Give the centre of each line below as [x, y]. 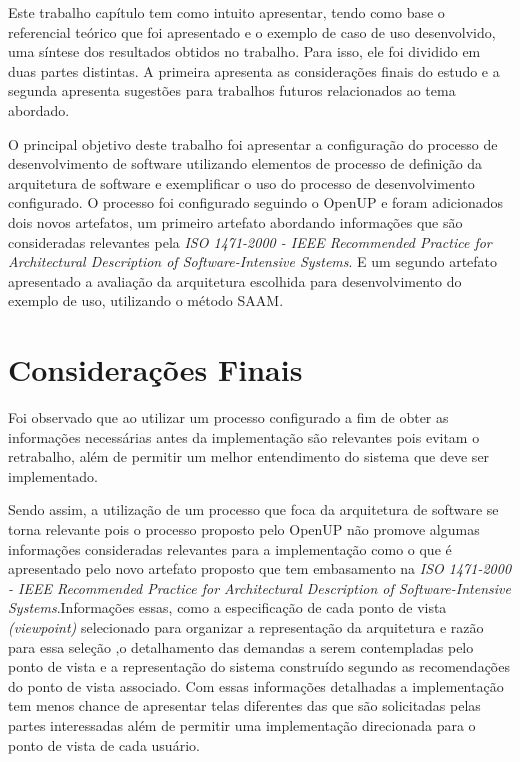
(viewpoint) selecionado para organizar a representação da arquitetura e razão [246, 626]
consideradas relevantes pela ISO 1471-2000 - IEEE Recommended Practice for [250, 241]
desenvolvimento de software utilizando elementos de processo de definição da [245, 163]
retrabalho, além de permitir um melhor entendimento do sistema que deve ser [249, 456]
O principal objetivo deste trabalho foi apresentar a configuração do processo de [253, 143]
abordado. [39, 109]
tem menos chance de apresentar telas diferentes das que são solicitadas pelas [244, 705]
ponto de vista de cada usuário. [104, 744]
